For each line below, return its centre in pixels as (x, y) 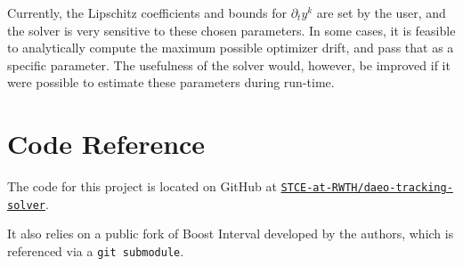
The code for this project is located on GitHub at (142, 186)
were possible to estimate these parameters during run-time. (171, 82)
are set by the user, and (381, 12)
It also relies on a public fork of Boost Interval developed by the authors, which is (231, 234)
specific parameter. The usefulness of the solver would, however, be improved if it (229, 64)
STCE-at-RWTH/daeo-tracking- (367, 188)
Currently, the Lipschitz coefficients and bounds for (147, 12)
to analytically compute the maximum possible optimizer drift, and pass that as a (231, 48)
